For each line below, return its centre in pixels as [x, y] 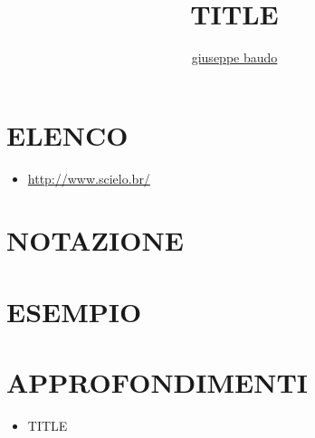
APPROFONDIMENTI [157, 382]
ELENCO [67, 134]
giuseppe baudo [234, 57]
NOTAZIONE [95, 240]
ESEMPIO [74, 311]
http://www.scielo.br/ [89, 178]
